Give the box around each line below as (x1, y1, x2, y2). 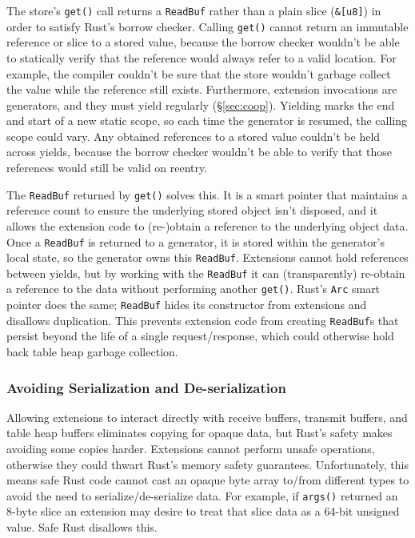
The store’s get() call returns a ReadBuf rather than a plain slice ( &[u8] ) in (6, 2, 381, 18)
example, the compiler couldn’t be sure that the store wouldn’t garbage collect (6, 65, 391, 82)
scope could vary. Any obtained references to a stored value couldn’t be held (6, 127, 381, 144)
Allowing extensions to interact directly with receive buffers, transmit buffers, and (6, 408, 408, 425)
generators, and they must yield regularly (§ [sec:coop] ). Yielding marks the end (6, 96, 395, 113)
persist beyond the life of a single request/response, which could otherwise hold (6, 327, 394, 344)
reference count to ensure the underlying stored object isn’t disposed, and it (6, 202, 378, 219)
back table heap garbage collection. (6, 343, 178, 360)
